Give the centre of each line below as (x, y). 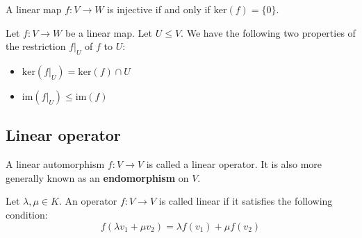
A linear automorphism (55, 164)
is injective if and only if (159, 9)
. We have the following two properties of (268, 32)
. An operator (88, 201)
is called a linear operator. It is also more (234, 164)
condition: (27, 214)
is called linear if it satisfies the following (246, 201)
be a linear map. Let (109, 32)
